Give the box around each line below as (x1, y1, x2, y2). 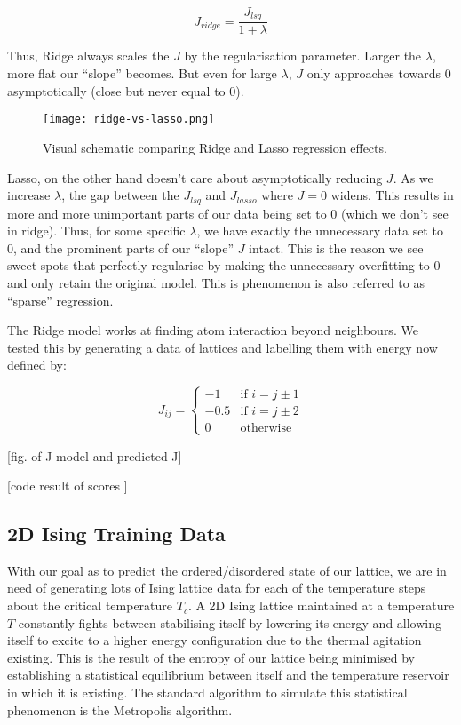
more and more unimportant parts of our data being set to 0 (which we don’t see (7, 203, 449, 222)
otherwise (240, 422, 292, 435)
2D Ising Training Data (7, 520, 226, 547)
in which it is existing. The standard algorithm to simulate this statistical (7, 683, 408, 702)
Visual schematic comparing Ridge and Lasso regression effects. (43, 138, 387, 156)
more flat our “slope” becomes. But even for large (7, 64, 277, 83)
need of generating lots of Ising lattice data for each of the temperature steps (7, 578, 426, 597)
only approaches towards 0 (306, 64, 451, 83)
